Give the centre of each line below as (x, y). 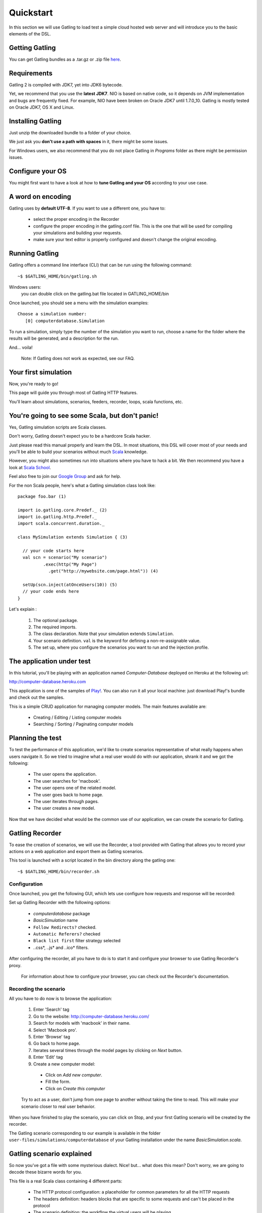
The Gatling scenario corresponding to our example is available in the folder (85, 1133)
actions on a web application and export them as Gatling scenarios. (76, 852)
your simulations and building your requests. (78, 232)
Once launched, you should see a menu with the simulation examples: (79, 303)
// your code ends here (51, 591)
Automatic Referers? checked (67, 934)
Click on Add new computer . (74, 1075)
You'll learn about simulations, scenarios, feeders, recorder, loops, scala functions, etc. (96, 402)
